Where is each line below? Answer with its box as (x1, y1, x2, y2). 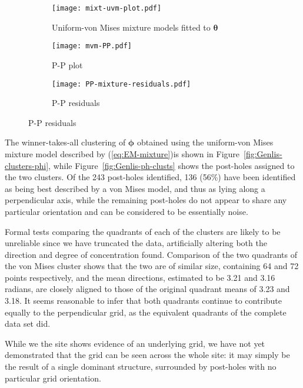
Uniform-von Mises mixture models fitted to (52, 21, 211, 33)
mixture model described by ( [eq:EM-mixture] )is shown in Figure (5, 147, 240, 160)
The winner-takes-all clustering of (5, 136, 126, 148)
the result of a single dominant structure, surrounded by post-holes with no (5, 360, 277, 373)
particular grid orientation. (5, 372, 101, 384)
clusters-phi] (5, 159, 49, 171)
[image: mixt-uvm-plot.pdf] (52, 4, 162, 12)
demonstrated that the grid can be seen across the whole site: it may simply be (5, 349, 290, 361)
